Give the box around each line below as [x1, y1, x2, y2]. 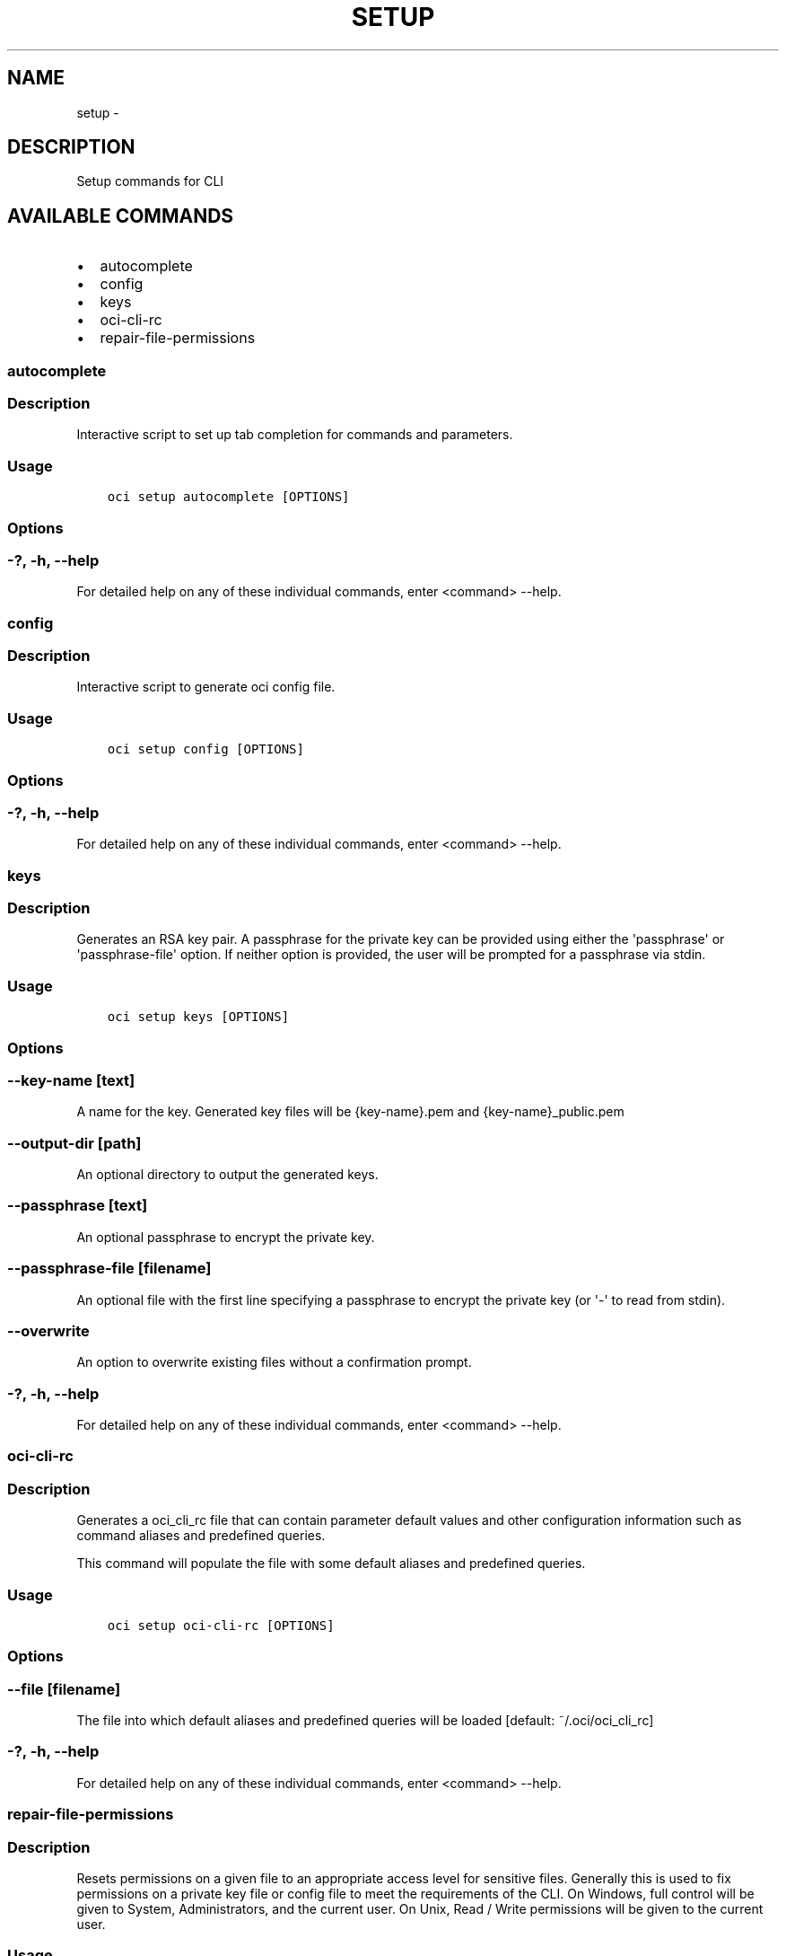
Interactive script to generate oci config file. [76, 679, 336, 695]
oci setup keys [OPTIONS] [107, 1009, 290, 1025]
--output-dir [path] [7, 1133, 142, 1152]
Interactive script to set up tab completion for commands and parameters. [76, 427, 513, 443]
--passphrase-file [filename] [7, 1259, 212, 1278]
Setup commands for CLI [76, 173, 224, 189]
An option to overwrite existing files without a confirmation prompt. [76, 1354, 472, 1370]
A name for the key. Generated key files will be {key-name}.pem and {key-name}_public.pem [76, 1104, 624, 1120]
